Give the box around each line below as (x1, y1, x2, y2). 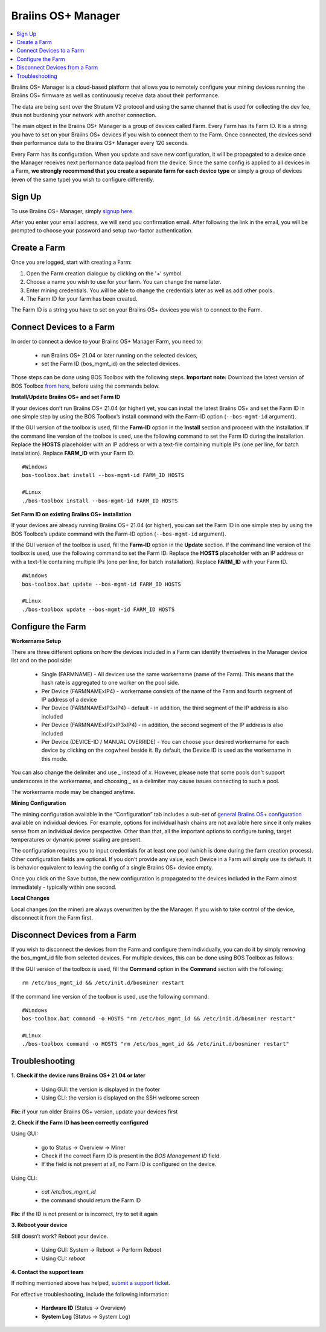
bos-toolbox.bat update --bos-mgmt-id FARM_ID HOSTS (22, 580, 181, 588)
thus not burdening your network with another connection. (11, 112, 157, 119)
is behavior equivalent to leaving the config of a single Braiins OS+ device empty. (11, 864, 214, 871)
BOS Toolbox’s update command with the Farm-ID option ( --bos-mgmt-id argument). (11, 530, 226, 537)
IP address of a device (41, 696, 97, 703)
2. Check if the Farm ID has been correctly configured (11, 1119, 149, 1126)
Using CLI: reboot (41, 1255, 85, 1262)
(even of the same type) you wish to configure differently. (11, 176, 155, 183)
